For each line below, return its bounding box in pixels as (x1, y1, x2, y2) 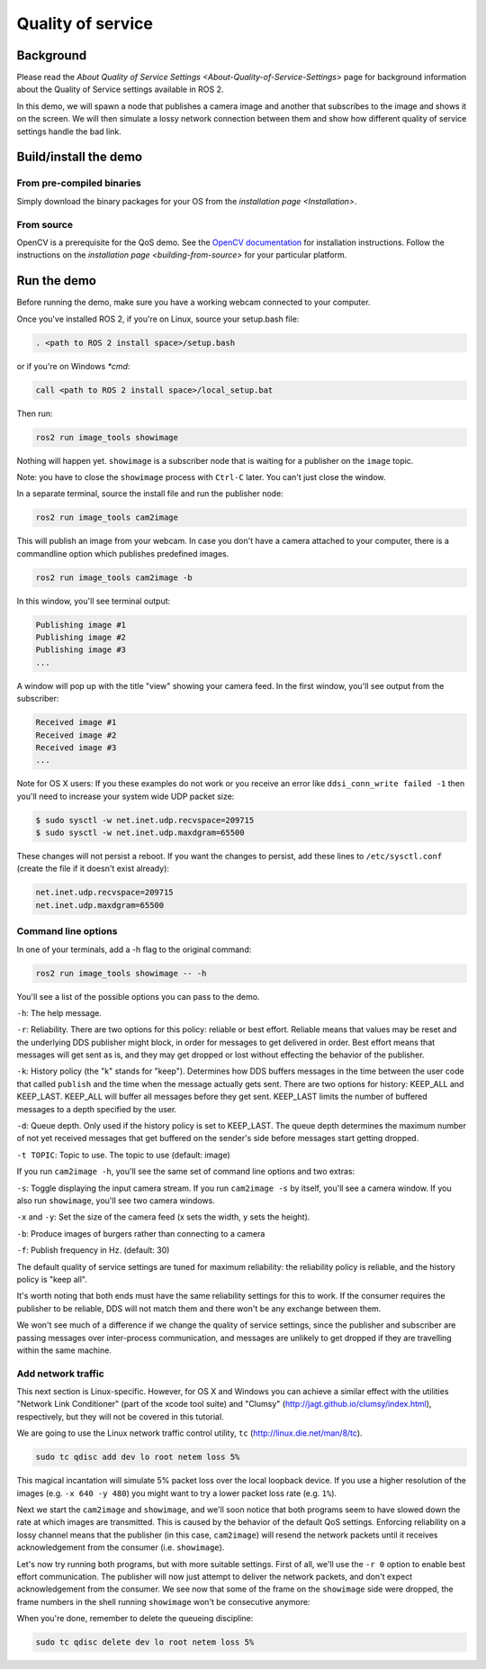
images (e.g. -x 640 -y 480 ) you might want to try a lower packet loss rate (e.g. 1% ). (16, 1487, 337, 1499)
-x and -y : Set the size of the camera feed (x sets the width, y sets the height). (16, 1211, 310, 1222)
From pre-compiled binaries (16, 177, 141, 189)
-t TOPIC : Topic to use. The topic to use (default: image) (16, 1149, 231, 1160)
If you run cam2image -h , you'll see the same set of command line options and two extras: (16, 1166, 355, 1177)
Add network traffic (16, 1367, 105, 1380)
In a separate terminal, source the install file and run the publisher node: (16, 488, 283, 499)
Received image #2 (35, 730, 117, 740)
